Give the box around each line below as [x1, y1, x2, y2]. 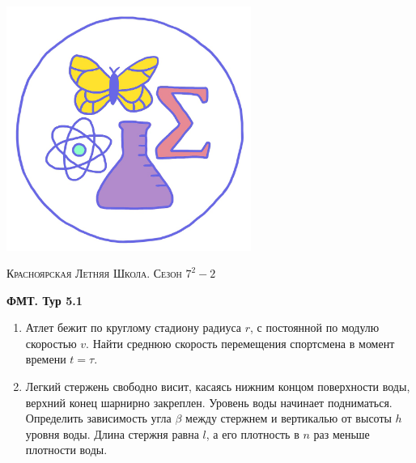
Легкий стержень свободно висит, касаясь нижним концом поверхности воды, [25, 378, 410, 395]
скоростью [25, 334, 77, 351]
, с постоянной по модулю [250, 319, 380, 336]
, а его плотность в [206, 425, 299, 442]
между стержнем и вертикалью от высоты [185, 410, 392, 427]
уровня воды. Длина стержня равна [25, 425, 199, 442]
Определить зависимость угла [25, 410, 172, 427]
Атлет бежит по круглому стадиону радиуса [25, 319, 242, 336]
